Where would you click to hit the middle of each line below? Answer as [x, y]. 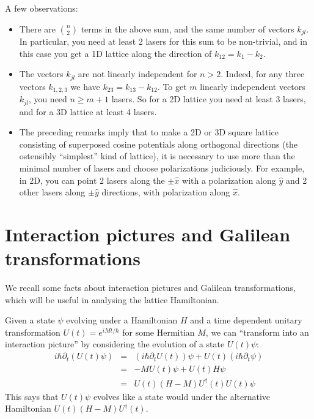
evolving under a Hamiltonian [122, 320]
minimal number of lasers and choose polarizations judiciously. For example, [162, 168]
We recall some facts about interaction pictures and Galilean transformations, [150, 288]
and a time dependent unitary [246, 320]
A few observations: [42, 8]
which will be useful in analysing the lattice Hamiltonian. [112, 299]
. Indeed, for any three [263, 74]
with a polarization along [229, 180]
